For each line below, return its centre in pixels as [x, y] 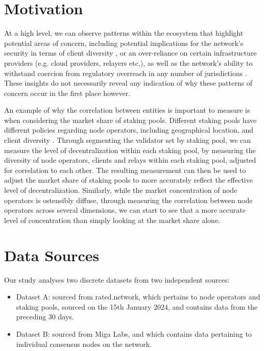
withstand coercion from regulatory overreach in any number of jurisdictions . [126, 73]
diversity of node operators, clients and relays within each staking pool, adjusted [130, 160]
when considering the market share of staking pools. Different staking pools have [130, 120]
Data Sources [52, 255]
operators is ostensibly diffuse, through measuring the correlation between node [128, 200]
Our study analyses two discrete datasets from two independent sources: [117, 279]
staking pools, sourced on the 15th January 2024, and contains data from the [137, 306]
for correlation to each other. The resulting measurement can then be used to [125, 170]
